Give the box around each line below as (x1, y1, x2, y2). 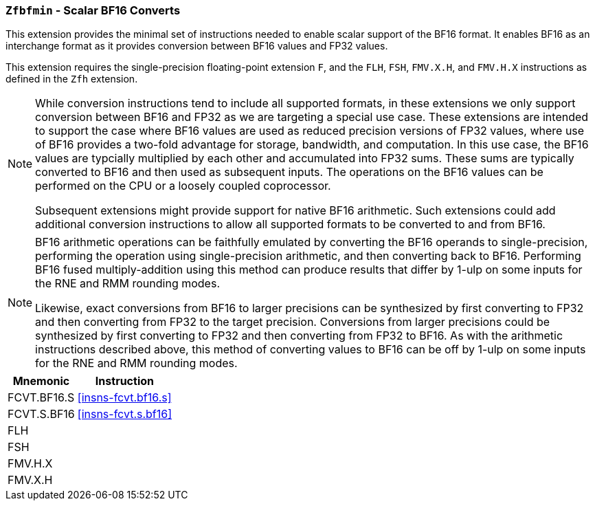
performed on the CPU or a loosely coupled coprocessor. (35, 179, 331, 193)
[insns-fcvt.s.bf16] (77, 407, 172, 421)
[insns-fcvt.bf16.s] (77, 390, 172, 405)
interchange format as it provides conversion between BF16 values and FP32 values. (5, 40, 388, 52)
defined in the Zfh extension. (5, 73, 138, 85)
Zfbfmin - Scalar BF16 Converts (5, 3, 181, 17)
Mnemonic (12, 374, 70, 388)
